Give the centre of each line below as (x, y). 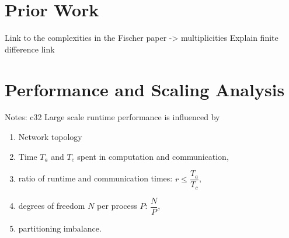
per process (117, 206)
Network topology (50, 137)
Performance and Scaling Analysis (145, 89)
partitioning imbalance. (60, 228)
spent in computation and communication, (153, 156)
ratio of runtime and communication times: (95, 178)
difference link (30, 49)
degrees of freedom (52, 206)
